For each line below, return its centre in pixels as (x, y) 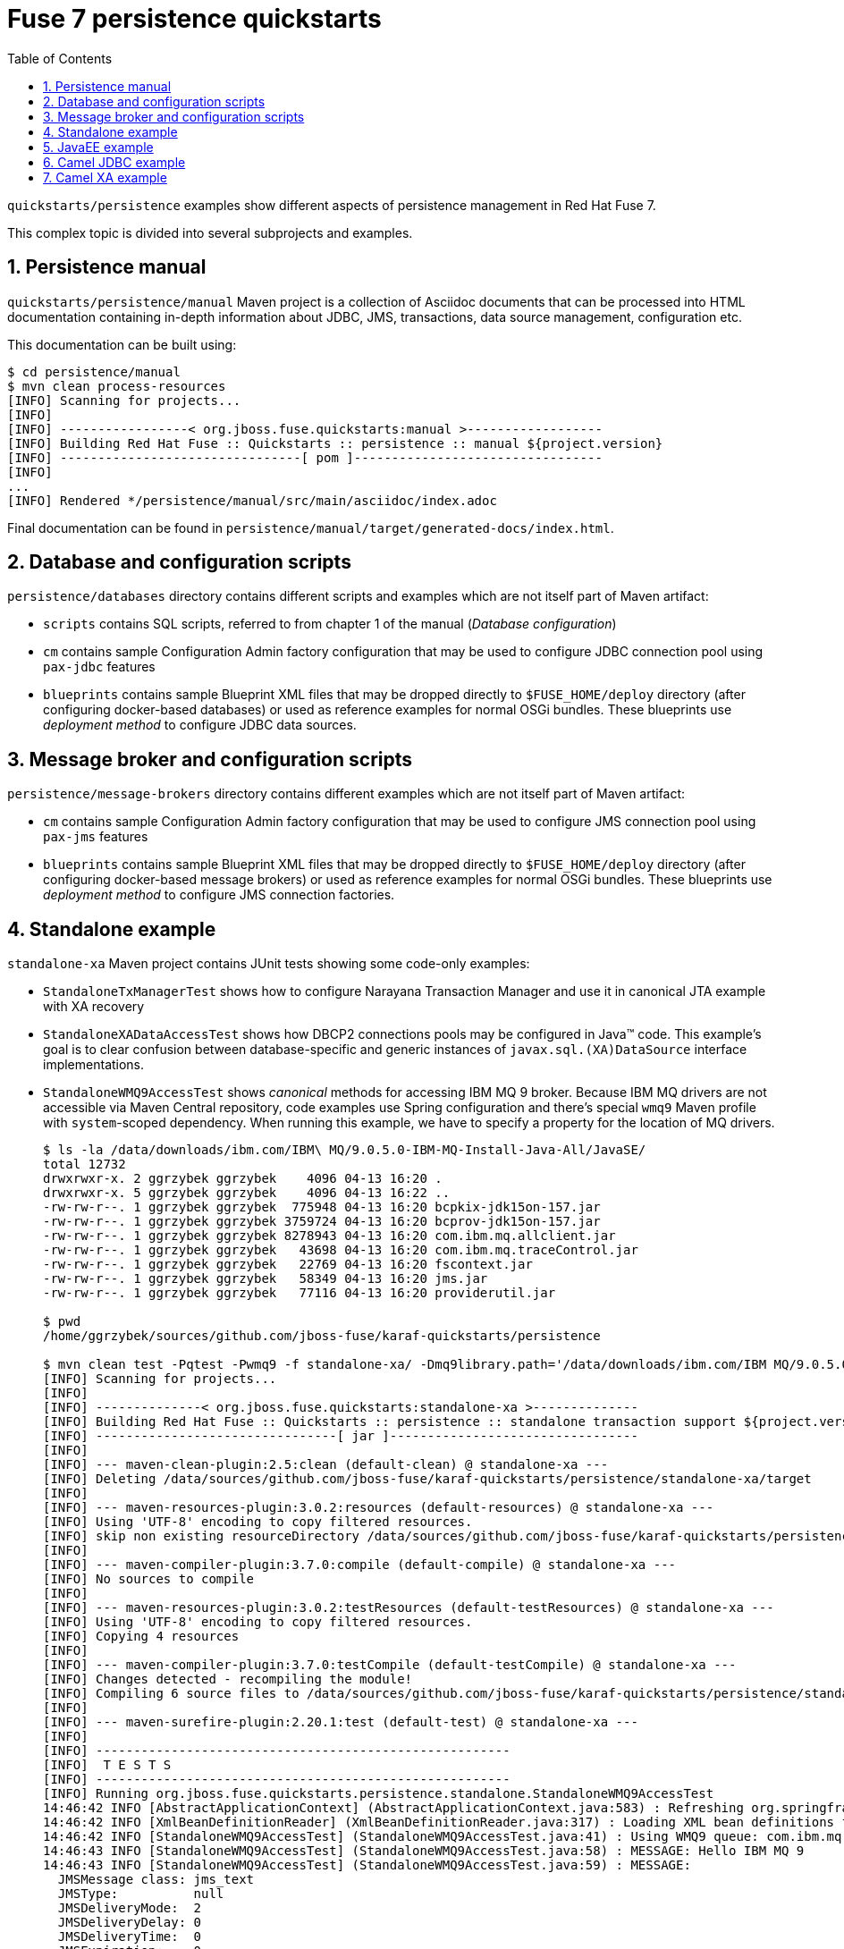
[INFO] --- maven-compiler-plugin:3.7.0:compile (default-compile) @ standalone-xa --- (360, 1565)
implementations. (94, 1065)
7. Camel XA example (105, 177)
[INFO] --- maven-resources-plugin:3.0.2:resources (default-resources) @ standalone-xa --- (379, 1508)
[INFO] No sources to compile (149, 1579)
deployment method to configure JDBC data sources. (200, 725)
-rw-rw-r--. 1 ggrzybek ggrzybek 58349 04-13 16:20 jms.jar (266, 1279)
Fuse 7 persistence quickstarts (194, 19)
